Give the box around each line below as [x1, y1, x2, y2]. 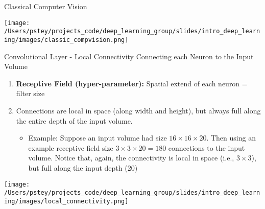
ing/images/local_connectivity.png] [4, 197, 129, 205]
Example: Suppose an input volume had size [28, 132, 167, 143]
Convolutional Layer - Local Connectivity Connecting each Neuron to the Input [4, 51, 254, 61]
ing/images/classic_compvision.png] [4, 36, 129, 43]
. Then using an [206, 132, 256, 143]
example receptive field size [28, 142, 113, 153]
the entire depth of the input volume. [16, 115, 133, 126]
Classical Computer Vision [4, 1, 87, 11]
